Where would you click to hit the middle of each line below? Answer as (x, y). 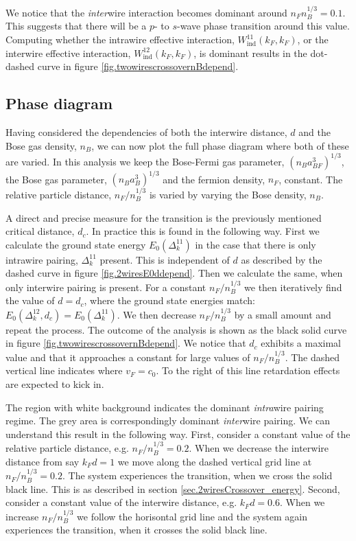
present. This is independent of (165, 259)
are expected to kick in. (55, 383)
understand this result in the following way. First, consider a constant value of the (178, 434)
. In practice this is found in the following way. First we (203, 231)
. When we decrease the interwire (259, 448)
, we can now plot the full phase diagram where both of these (220, 145)
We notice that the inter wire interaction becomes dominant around (146, 12)
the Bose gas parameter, (56, 179)
